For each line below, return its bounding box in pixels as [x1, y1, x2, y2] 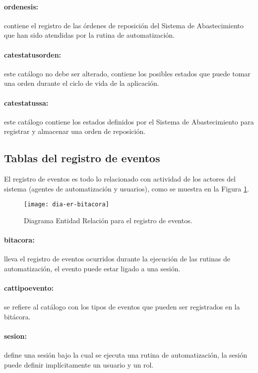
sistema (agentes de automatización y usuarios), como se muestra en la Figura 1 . [4, 183, 249, 193]
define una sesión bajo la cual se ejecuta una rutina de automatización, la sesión [4, 350, 248, 360]
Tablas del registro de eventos [4, 150, 160, 166]
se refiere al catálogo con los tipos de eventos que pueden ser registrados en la [4, 302, 240, 312]
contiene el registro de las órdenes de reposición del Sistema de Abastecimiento [4, 20, 244, 30]
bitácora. [4, 311, 31, 321]
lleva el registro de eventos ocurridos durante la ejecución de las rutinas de [4, 253, 230, 264]
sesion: [4, 331, 27, 341]
